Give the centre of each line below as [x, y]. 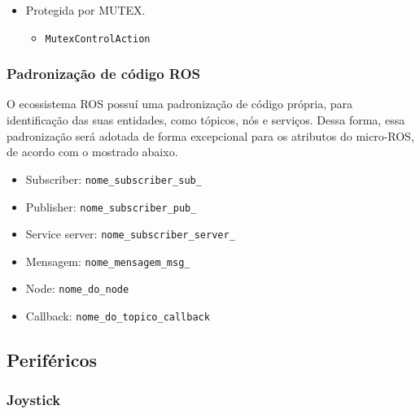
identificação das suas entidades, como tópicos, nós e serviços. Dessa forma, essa [206, 120]
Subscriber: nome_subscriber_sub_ [114, 179]
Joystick [34, 400]
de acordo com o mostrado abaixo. [92, 152]
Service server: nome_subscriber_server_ [130, 234]
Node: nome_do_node [77, 288]
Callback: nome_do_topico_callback [118, 316]
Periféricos [52, 360]
